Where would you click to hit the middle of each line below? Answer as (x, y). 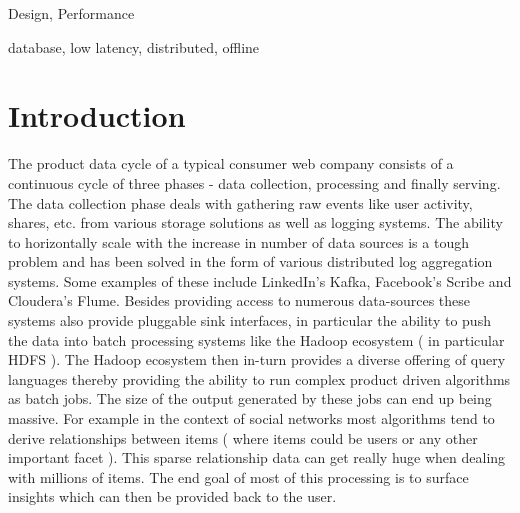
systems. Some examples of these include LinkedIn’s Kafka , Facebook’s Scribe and (260, 280)
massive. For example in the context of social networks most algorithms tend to (251, 418)
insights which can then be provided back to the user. (172, 496)
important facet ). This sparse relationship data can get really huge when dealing (257, 457)
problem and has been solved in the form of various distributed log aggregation (250, 261)
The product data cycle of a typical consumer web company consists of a (231, 163)
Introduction (97, 115)
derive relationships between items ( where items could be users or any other (243, 437)
